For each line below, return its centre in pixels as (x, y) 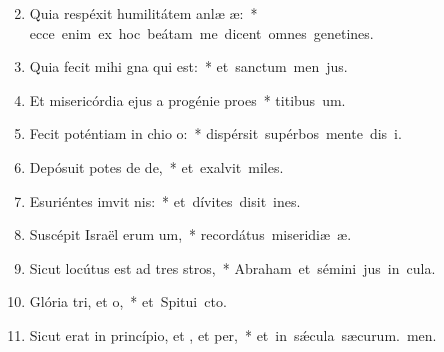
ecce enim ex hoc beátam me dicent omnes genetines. (201, 32)
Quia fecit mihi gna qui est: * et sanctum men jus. (188, 66)
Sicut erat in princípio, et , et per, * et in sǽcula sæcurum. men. (233, 334)
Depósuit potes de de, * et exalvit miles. (156, 166)
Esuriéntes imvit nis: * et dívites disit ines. (165, 200)
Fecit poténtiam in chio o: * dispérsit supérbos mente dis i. (215, 133)
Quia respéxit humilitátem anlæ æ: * (143, 13)
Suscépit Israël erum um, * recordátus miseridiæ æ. (190, 234)
